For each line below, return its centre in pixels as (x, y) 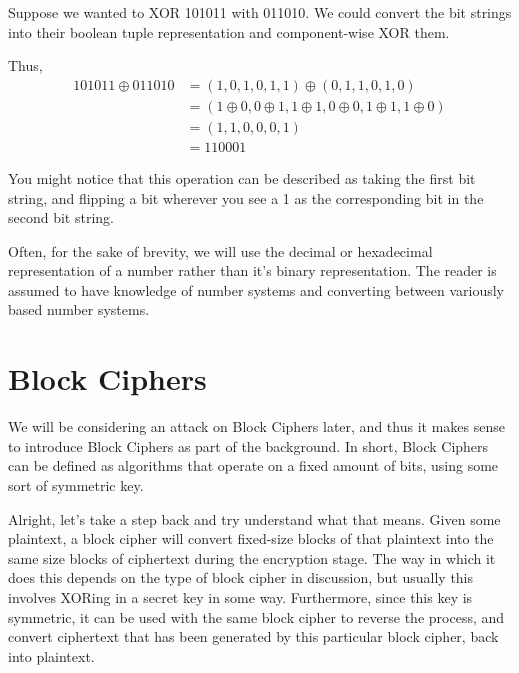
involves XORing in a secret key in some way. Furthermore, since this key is (240, 596)
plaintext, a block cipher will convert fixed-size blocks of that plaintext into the (251, 538)
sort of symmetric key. (76, 484)
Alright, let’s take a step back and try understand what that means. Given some (254, 518)
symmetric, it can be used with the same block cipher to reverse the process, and (256, 616)
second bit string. (61, 217)
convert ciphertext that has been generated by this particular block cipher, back (253, 636)
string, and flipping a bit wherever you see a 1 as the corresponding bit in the (246, 197)
